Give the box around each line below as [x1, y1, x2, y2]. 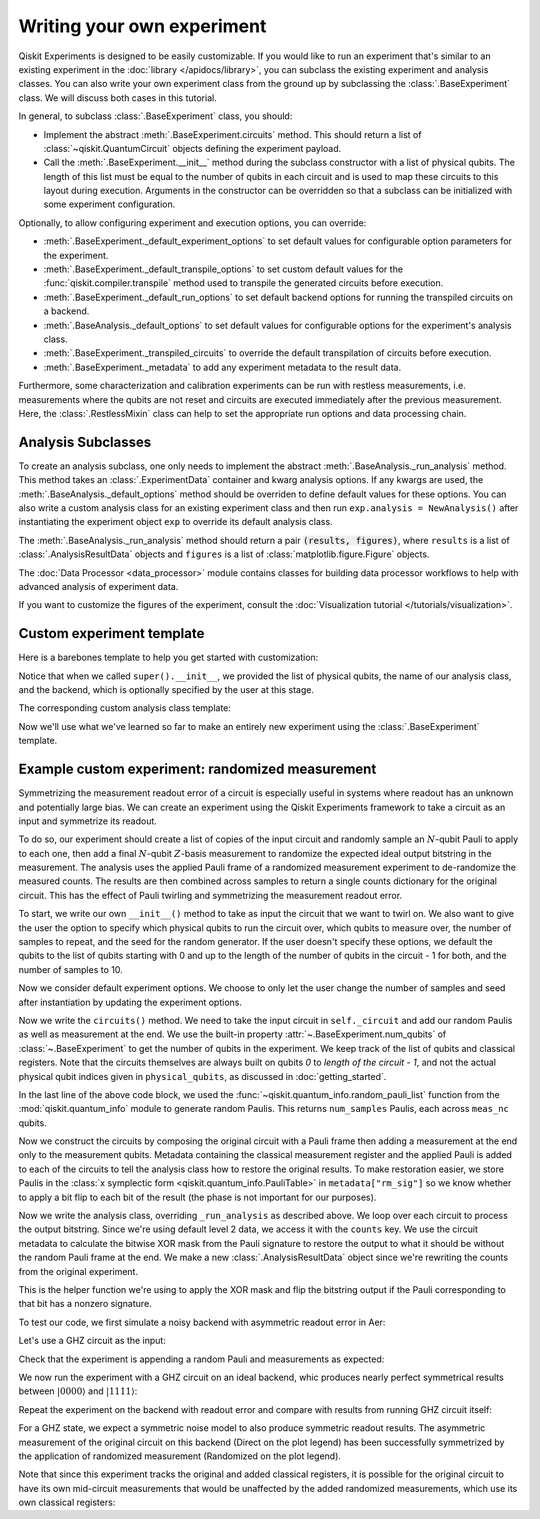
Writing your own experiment [18, 15, 267, 37]
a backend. [43, 305, 90, 317]
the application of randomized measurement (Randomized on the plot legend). [18, 1450, 342, 1462]
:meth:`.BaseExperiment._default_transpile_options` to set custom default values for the [43, 263, 404, 275]
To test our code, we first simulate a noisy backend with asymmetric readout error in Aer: [18, 1316, 386, 1328]
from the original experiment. [18, 1265, 139, 1277]
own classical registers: [18, 1496, 116, 1509]
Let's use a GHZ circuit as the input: [18, 1335, 167, 1347]
